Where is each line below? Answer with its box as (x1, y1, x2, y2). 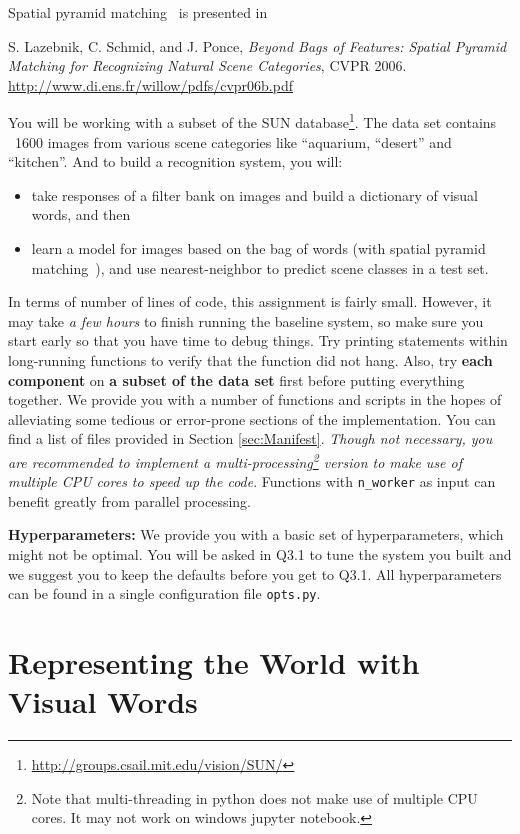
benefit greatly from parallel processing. (8, 490, 251, 511)
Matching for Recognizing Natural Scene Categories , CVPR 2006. (8, 55, 407, 76)
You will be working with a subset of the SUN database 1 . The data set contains (8, 109, 497, 133)
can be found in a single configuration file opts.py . (8, 583, 321, 604)
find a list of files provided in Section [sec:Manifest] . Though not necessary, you (8, 428, 493, 449)
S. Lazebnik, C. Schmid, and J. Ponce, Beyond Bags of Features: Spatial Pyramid (8, 35, 507, 56)
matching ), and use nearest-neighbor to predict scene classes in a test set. (31, 257, 489, 278)
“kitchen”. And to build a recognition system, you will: (8, 151, 343, 172)
